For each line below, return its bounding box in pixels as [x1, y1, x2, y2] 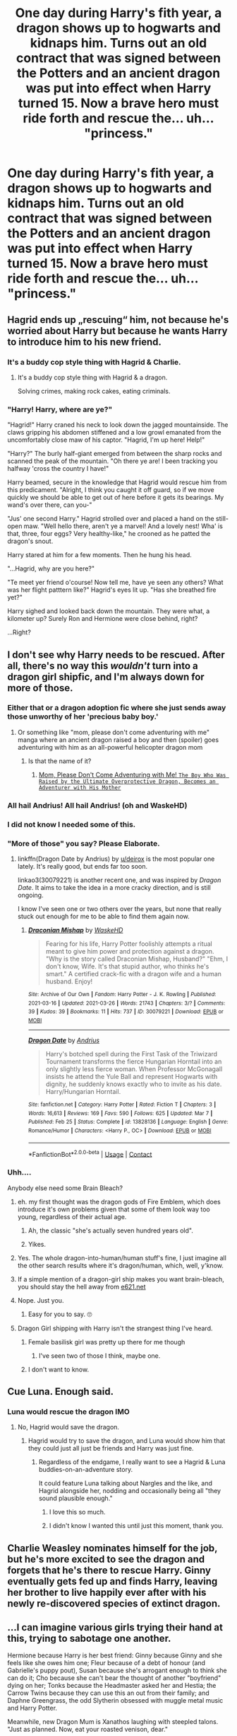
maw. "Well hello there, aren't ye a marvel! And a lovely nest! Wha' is [23, 522, 224, 530]
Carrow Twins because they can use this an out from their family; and [7, 1689, 209, 1697]
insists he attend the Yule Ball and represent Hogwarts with [45, 1072, 218, 1080]
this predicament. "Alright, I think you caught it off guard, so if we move [7, 486, 214, 494]
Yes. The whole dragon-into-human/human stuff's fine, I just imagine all [17, 1253, 227, 1262]
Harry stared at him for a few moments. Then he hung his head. [7, 551, 192, 559]
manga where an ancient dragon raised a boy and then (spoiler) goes [17, 735, 219, 744]
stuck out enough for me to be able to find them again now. [17, 912, 190, 920]
